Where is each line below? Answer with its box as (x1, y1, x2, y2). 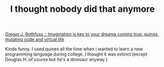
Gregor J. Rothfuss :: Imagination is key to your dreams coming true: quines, (5, 31, 159, 37)
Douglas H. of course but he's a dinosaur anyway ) (5, 57, 108, 63)
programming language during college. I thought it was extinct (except (5, 51, 147, 57)
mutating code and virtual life (5, 36, 65, 42)
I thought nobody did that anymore (10, 3, 155, 15)
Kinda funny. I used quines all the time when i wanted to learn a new (5, 46, 143, 52)
